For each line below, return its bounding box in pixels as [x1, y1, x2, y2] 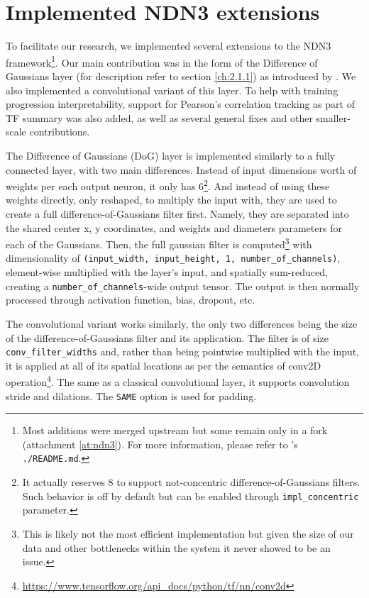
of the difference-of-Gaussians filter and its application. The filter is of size [6, 330, 329, 345]
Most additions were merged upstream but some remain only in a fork [22, 423, 328, 438]
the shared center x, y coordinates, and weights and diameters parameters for [6, 220, 342, 235]
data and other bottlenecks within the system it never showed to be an [22, 540, 331, 555]
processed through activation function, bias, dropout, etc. [6, 292, 255, 307]
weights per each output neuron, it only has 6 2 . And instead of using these [6, 177, 330, 193]
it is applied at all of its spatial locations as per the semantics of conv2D [6, 358, 321, 372]
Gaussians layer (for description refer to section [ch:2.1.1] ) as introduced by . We [6, 68, 356, 83]
